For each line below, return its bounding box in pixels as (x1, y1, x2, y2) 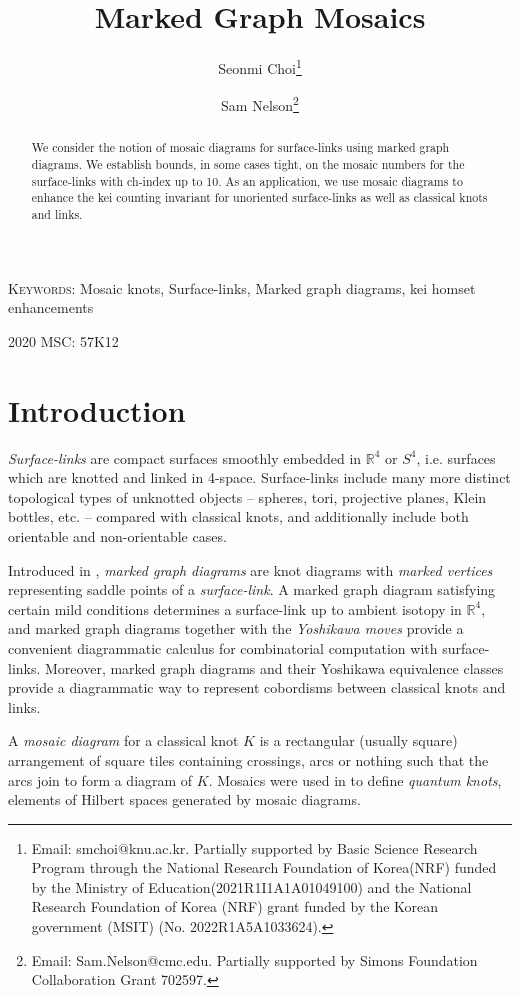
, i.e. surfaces (416, 447, 496, 468)
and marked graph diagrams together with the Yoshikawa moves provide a (8, 618, 464, 639)
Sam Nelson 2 (221, 92, 299, 116)
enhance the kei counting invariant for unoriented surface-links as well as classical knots (31, 189, 488, 206)
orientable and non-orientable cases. (8, 525, 227, 546)
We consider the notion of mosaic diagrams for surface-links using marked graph (31, 139, 450, 156)
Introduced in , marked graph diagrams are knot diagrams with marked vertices (8, 559, 493, 580)
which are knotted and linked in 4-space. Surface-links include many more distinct (8, 467, 511, 488)
